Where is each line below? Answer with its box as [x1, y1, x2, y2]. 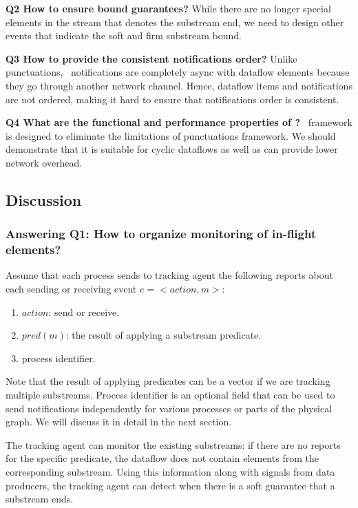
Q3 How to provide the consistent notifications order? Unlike [6, 51, 297, 65]
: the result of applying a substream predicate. [65, 328, 262, 342]
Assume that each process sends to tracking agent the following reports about [6, 268, 333, 282]
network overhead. [6, 155, 83, 169]
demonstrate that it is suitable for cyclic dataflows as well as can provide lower [6, 142, 338, 156]
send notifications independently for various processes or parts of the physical [6, 401, 333, 415]
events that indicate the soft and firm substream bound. [6, 28, 242, 43]
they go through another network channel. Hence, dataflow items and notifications [6, 78, 352, 92]
